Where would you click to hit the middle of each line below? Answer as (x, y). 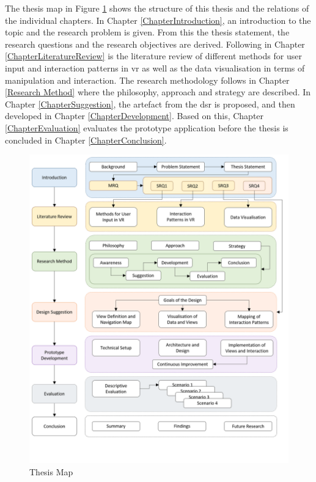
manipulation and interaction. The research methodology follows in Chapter (147, 80)
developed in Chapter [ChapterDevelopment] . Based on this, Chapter (134, 116)
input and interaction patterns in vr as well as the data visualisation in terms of (155, 68)
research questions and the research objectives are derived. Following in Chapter (155, 44)
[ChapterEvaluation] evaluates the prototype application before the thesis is (147, 127)
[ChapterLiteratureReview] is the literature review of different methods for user (153, 56)
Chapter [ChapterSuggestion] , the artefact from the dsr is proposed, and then (150, 104)
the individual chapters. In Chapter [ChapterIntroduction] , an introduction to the (158, 20)
